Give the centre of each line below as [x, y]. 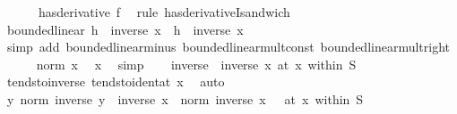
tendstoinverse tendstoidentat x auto [116, 81]
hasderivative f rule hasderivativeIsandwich [164, 12]
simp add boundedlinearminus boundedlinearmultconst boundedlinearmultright [228, 47]
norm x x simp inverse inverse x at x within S [196, 64]
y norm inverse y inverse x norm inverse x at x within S [185, 98]
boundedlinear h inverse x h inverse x [125, 29]
